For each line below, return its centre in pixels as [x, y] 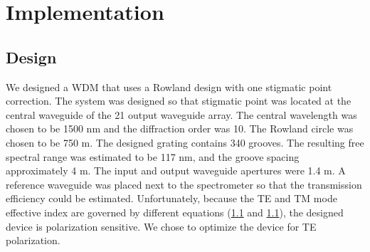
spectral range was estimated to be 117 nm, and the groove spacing [153, 156]
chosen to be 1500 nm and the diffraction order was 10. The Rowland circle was [180, 128]
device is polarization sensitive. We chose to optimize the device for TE [161, 226]
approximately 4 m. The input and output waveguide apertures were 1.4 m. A [176, 170]
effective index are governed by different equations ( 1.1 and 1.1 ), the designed [175, 212]
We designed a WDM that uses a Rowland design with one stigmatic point [169, 86]
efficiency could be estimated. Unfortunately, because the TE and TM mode [171, 198]
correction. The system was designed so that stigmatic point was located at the [179, 101]
